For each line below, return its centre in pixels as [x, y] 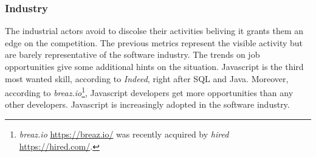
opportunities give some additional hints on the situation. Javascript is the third [154, 66]
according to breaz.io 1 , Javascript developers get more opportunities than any [149, 92]
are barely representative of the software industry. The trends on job [132, 54]
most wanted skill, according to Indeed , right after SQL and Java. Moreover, [147, 78]
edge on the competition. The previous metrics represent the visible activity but [154, 42]
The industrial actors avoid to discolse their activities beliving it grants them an [154, 31]
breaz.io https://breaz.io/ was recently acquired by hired [124, 134]
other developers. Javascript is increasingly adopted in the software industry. [147, 104]
